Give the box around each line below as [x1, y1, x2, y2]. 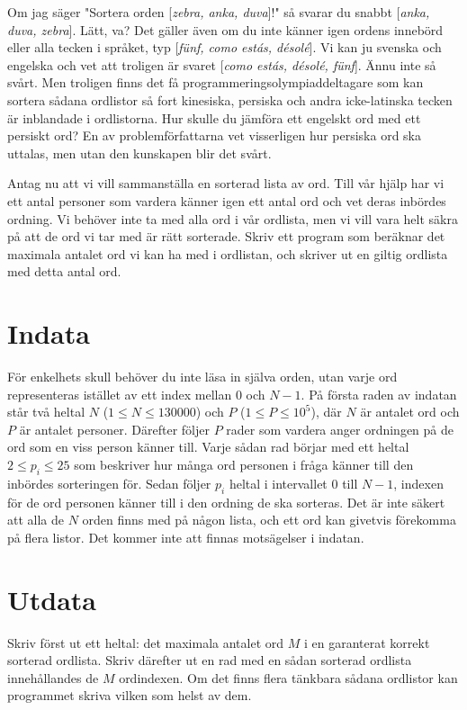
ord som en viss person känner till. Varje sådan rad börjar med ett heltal [7, 437, 409, 456]
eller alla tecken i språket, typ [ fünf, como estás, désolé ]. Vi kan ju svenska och [7, 38, 442, 57]
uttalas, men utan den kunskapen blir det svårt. [7, 143, 272, 162]
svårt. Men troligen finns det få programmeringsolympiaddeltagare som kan [7, 73, 424, 92]
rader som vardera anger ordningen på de [226, 419, 454, 438]
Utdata [7, 580, 97, 617]
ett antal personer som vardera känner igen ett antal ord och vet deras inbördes [7, 191, 446, 210]
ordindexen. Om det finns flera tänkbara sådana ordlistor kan [119, 668, 458, 687]
